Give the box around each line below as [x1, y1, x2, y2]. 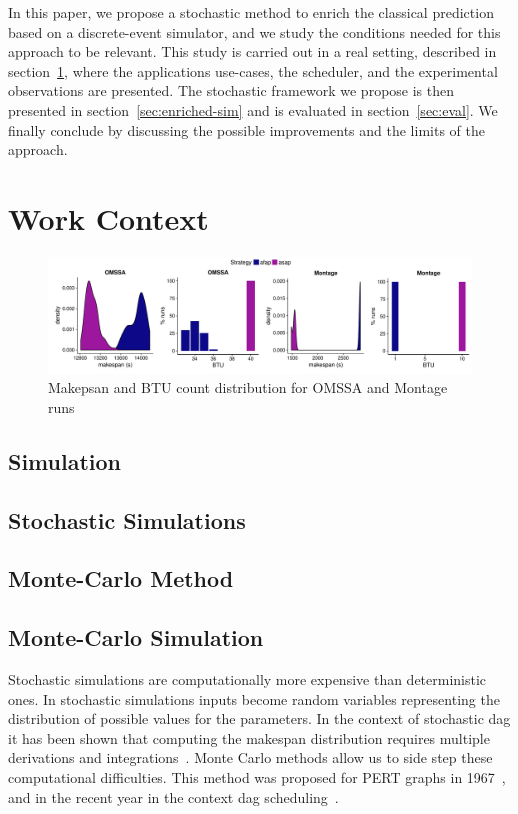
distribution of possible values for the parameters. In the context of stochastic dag [8, 708, 511, 729]
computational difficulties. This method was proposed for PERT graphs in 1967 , [8, 766, 506, 787]
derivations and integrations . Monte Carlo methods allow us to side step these [8, 747, 493, 768]
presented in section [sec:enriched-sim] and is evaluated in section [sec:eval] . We [8, 99, 498, 120]
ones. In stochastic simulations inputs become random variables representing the [8, 688, 500, 709]
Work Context [8, 197, 209, 238]
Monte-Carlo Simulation [8, 622, 264, 653]
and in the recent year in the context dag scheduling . [8, 786, 339, 807]
